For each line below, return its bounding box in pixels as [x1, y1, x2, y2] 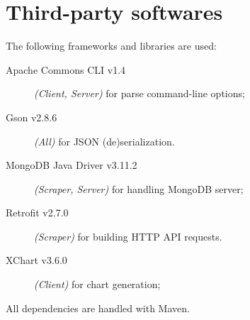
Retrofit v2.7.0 [6, 205, 69, 220]
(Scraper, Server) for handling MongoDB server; [34, 181, 244, 196]
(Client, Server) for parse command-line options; [34, 86, 245, 101]
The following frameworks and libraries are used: [6, 38, 217, 53]
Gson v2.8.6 [6, 109, 57, 124]
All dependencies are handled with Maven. [6, 300, 190, 315]
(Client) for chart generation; [34, 277, 161, 292]
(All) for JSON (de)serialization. [34, 133, 175, 148]
